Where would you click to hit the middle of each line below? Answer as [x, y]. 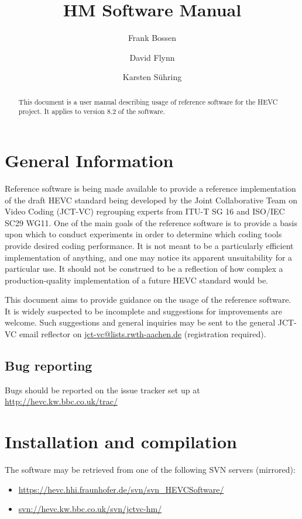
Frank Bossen [152, 38]
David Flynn [152, 57]
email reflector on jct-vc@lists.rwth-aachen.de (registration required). [143, 334]
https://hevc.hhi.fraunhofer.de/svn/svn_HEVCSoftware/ [121, 489]
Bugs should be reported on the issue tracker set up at [102, 390]
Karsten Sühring [152, 77]
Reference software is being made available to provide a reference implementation [150, 188]
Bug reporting [49, 366]
